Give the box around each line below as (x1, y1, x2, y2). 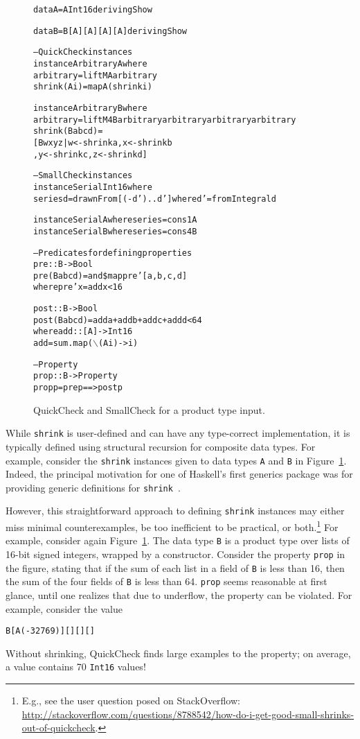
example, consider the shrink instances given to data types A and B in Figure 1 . (6, 453, 347, 467)
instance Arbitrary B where (33, 103, 147, 113)
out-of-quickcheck (21, 720, 96, 735)
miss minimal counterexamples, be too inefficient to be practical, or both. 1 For (6, 518, 339, 534)
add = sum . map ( (33, 338, 93, 349)
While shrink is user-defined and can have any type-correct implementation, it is (6, 426, 350, 440)
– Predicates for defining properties (33, 247, 192, 258)
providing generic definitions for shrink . (6, 480, 181, 494)
